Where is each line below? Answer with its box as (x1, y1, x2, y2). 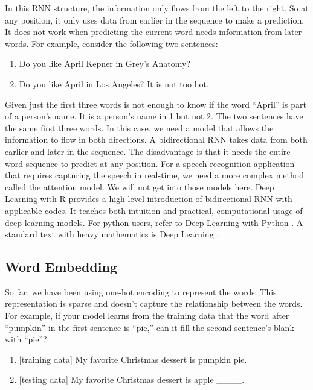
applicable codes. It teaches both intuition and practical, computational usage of (5, 204, 303, 216)
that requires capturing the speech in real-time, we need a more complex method (5, 169, 304, 181)
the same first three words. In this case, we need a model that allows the (5, 121, 274, 134)
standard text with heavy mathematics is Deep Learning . (5, 228, 219, 241)
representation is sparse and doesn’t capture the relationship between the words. (5, 297, 303, 310)
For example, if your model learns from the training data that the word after (5, 309, 289, 322)
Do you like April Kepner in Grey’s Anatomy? (19, 57, 191, 70)
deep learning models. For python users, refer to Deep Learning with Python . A (5, 216, 303, 228)
